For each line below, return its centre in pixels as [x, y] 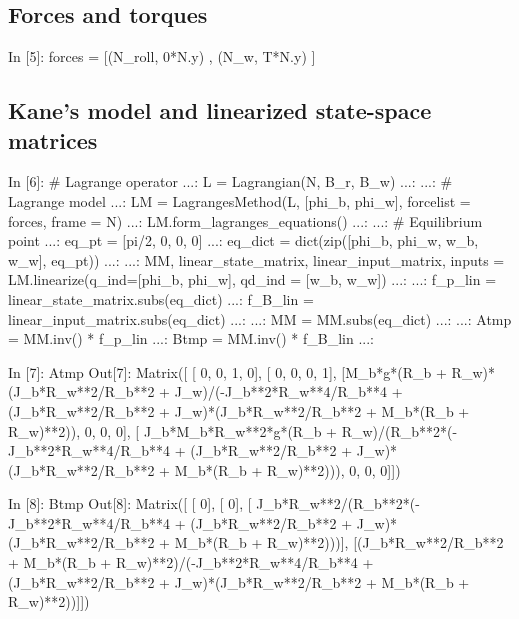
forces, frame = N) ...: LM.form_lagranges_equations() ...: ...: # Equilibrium [245, 220]
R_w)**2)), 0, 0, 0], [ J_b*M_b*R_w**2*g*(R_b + [173, 430]
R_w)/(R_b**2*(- [399, 430]
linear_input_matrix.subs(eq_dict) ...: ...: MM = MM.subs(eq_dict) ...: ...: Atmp [260, 318]
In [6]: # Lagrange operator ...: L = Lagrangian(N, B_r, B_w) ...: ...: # [230, 181]
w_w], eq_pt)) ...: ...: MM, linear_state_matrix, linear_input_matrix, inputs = [256, 259]
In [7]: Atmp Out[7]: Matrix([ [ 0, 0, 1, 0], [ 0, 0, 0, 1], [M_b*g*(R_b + [227, 371]
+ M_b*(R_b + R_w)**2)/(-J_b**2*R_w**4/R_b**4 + [191, 562]
